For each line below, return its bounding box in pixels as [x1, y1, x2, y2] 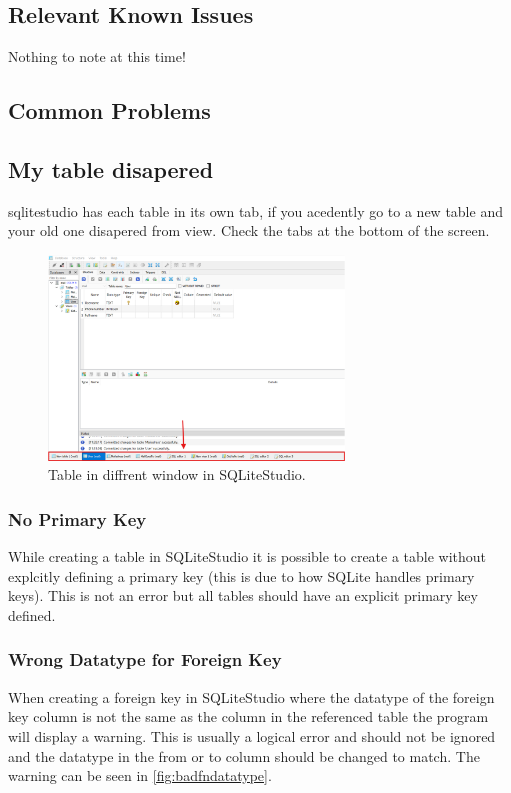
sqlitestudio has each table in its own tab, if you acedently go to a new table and [8, 200, 503, 221]
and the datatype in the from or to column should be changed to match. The [8, 745, 480, 766]
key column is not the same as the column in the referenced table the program [8, 706, 489, 727]
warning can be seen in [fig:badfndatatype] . [8, 765, 272, 786]
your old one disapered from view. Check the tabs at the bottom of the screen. [8, 220, 490, 241]
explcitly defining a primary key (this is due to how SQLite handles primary [8, 565, 475, 586]
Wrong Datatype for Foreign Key [8, 647, 282, 672]
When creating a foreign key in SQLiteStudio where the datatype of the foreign [8, 686, 495, 707]
